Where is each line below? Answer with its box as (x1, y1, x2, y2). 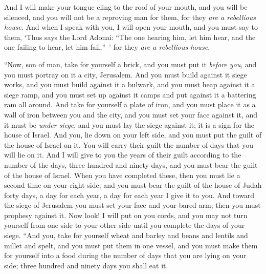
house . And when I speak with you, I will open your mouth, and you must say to (4, 22, 258, 32)
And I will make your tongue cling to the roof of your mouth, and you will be (4, 2, 248, 12)
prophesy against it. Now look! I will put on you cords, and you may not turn (4, 209, 248, 220)
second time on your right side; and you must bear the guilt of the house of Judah (4, 180, 262, 190)
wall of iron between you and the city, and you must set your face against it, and (4, 109, 257, 120)
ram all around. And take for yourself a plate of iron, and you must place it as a (4, 99, 256, 110)
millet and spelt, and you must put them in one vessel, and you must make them (4, 240, 258, 250)
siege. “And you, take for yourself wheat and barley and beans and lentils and (4, 230, 248, 241)
